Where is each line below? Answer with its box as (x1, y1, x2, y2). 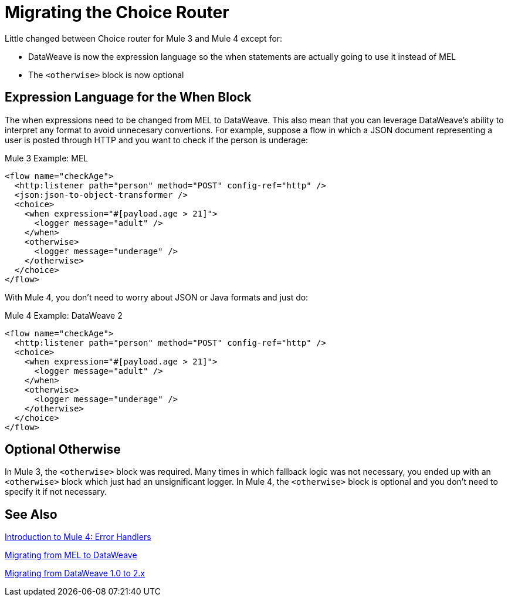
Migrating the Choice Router (5, 2, 229, 22)
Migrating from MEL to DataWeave (5, 550, 137, 561)
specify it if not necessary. (5, 487, 107, 497)
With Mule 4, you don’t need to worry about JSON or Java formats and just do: (5, 292, 309, 302)
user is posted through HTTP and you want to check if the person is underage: (5, 134, 309, 145)
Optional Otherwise (5, 442, 121, 457)
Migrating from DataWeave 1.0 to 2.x (5, 568, 145, 579)
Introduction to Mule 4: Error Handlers (5, 532, 151, 542)
